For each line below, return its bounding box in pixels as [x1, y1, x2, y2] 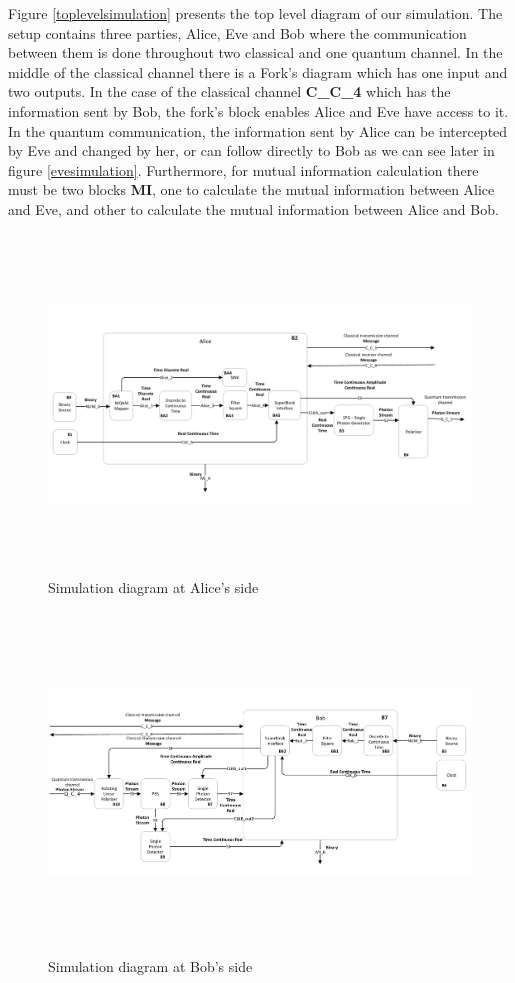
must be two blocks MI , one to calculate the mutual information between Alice [8, 179, 495, 200]
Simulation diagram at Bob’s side [48, 955, 253, 976]
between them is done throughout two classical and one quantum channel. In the [8, 42, 503, 63]
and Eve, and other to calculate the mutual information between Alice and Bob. [8, 198, 499, 219]
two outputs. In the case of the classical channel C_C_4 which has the [8, 81, 451, 102]
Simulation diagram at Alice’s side [48, 577, 259, 598]
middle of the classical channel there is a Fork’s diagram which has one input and [8, 61, 508, 82]
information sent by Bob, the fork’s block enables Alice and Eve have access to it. [8, 100, 509, 121]
